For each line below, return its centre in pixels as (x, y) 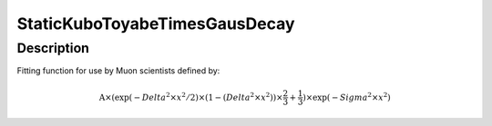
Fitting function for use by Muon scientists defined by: (118, 71)
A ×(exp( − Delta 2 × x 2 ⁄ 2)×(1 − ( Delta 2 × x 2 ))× (191, 97)
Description (53, 48)
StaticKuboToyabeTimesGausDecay (156, 24)
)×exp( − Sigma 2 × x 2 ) (346, 97)
